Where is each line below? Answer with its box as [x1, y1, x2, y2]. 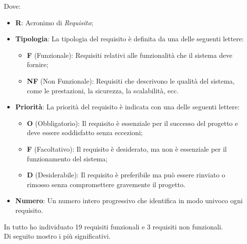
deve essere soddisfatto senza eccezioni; [27, 127, 143, 138]
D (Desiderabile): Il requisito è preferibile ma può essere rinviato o [27, 170, 225, 180]
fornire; [27, 59, 49, 70]
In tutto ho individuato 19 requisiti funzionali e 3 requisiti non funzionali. [4, 221, 223, 231]
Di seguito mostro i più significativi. [4, 231, 111, 241]
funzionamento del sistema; [27, 153, 108, 163]
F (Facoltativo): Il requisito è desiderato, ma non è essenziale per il [27, 143, 227, 154]
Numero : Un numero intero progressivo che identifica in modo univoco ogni [15, 195, 243, 206]
